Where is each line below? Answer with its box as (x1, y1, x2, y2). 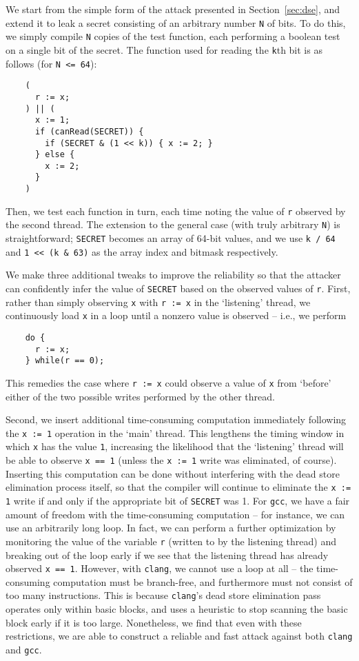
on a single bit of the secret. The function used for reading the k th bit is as (6, 42, 322, 57)
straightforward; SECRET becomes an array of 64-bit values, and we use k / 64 (6, 231, 336, 245)
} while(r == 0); (25, 356, 105, 366)
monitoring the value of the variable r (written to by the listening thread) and (6, 533, 336, 548)
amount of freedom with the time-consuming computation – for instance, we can (6, 507, 345, 521)
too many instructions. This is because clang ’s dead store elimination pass (6, 588, 321, 602)
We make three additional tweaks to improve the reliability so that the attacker (6, 267, 341, 282)
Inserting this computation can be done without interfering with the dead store (6, 466, 340, 480)
